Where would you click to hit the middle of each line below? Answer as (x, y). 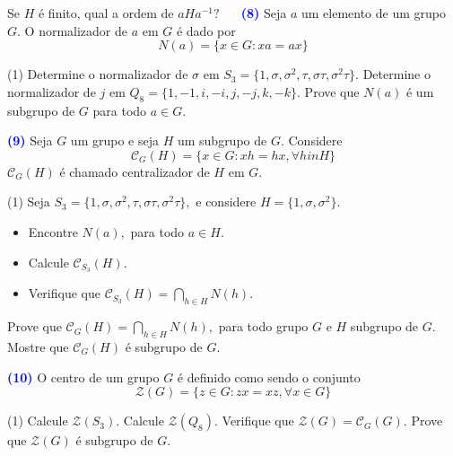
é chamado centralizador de (135, 171)
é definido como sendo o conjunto (269, 377)
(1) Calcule (38, 421)
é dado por (206, 30)
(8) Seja (264, 13)
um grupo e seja (114, 140)
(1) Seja (29, 202)
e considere (226, 202)
